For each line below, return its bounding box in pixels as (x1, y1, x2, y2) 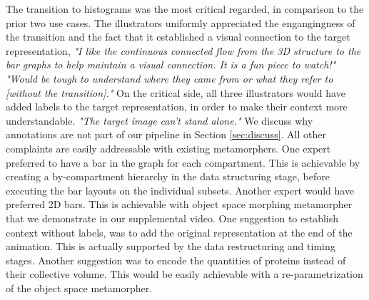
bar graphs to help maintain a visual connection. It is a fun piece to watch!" (6, 57, 336, 72)
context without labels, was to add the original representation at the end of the (6, 224, 353, 239)
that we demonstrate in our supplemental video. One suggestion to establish (6, 210, 339, 225)
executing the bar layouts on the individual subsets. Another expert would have (6, 182, 355, 197)
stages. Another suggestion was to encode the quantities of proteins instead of (6, 252, 346, 267)
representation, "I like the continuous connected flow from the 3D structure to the (6, 43, 361, 58)
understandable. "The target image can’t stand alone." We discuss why (6, 113, 313, 128)
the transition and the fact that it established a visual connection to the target (6, 29, 350, 44)
